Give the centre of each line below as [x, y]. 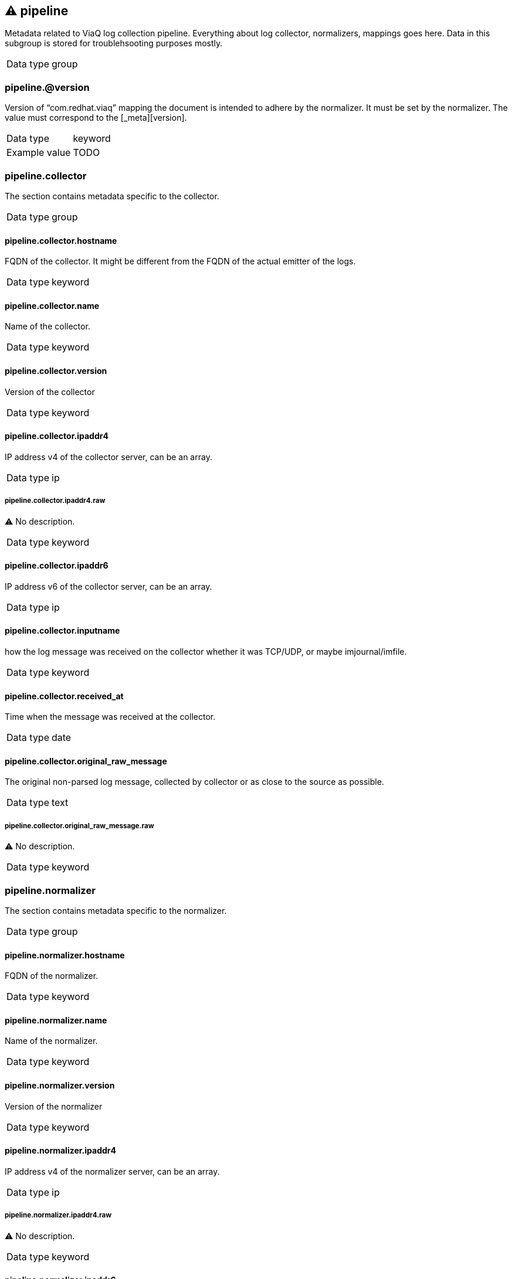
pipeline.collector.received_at [64, 696]
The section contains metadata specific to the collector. [112, 196]
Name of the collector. [48, 326]
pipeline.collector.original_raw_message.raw [79, 826]
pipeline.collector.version [56, 370]
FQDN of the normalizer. [52, 976]
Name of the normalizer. [51, 1041]
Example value [39, 153]
